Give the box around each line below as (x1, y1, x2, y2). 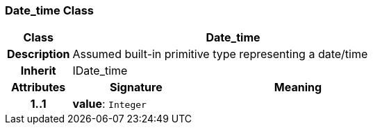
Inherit (20, 64, 56, 78)
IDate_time (72, 64, 128, 78)
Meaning (274, 80, 322, 95)
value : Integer (72, 97, 147, 111)
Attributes (11, 80, 66, 95)
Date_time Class (5, 3, 94, 17)
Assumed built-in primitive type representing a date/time (72, 47, 368, 62)
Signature (110, 80, 163, 95)
